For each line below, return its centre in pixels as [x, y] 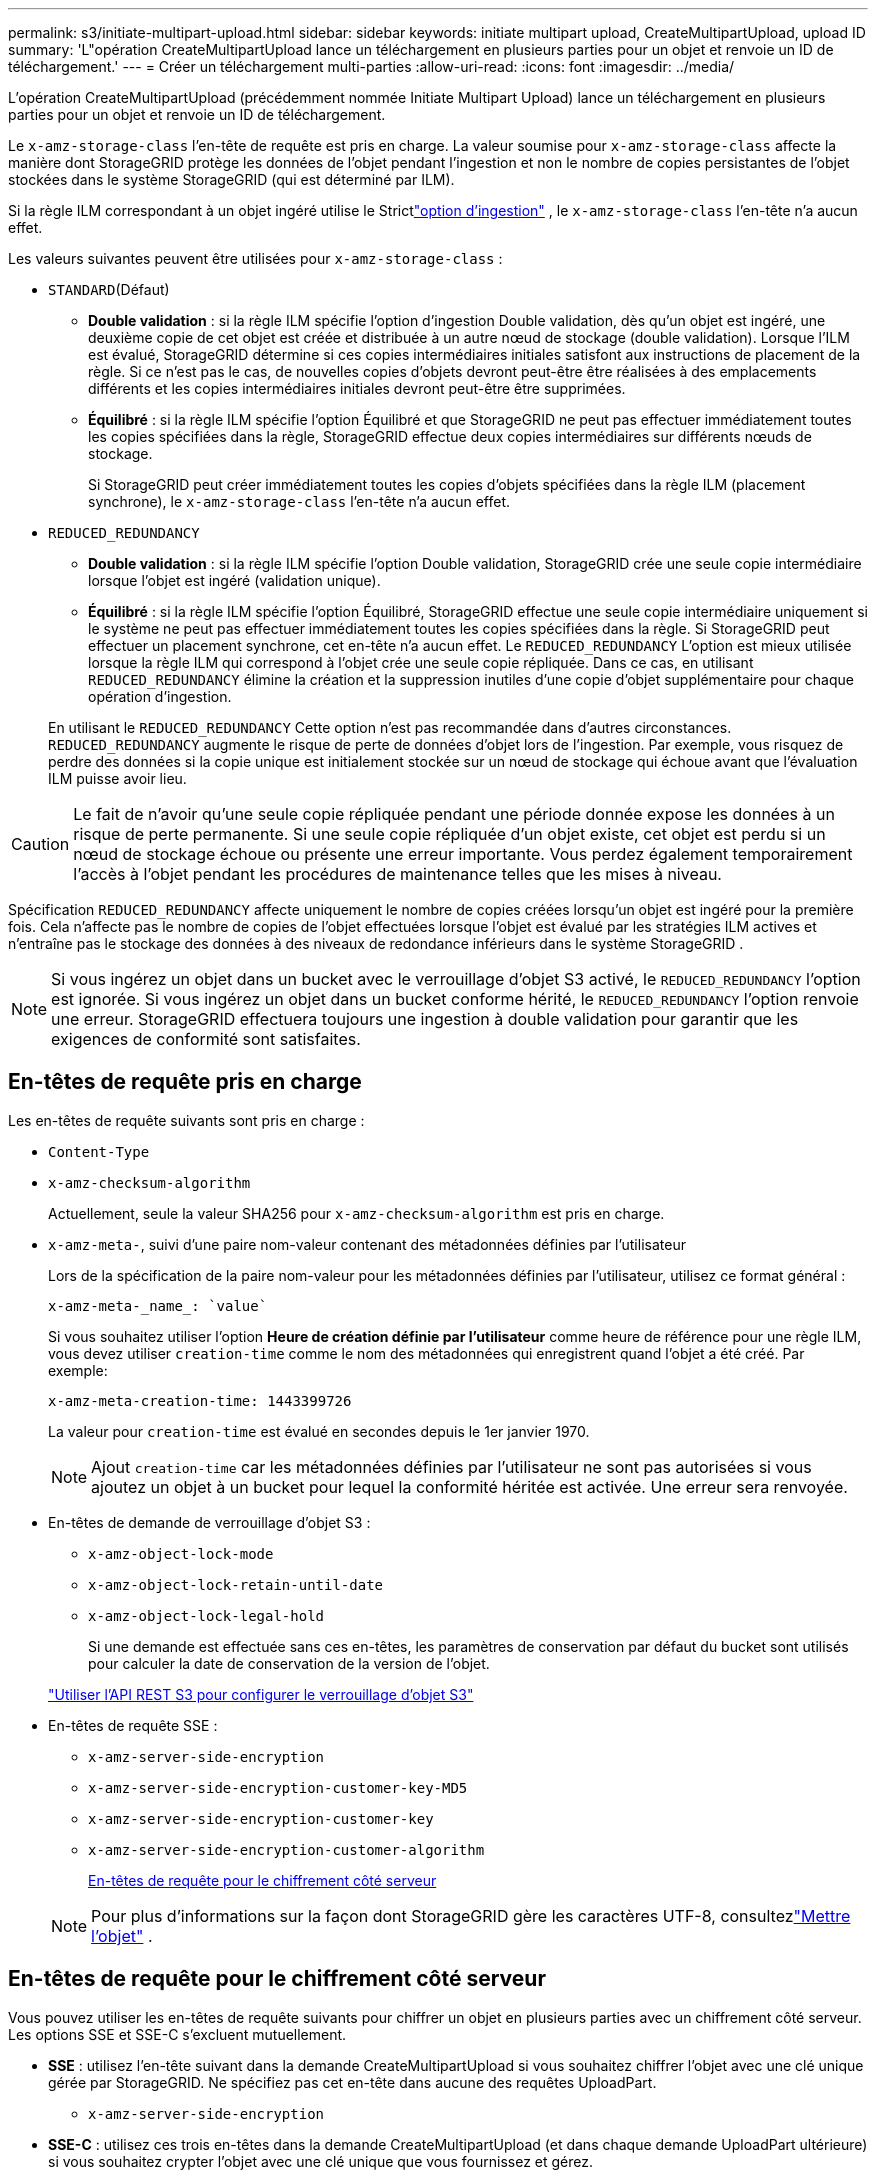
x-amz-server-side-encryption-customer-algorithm [286, 1849]
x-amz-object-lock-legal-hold [206, 1615]
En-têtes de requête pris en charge [185, 1082]
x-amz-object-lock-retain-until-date [236, 1584]
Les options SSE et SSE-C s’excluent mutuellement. [177, 2034]
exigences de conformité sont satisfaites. [206, 1039]
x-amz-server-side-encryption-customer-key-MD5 [278, 1787]
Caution [40, 844]
